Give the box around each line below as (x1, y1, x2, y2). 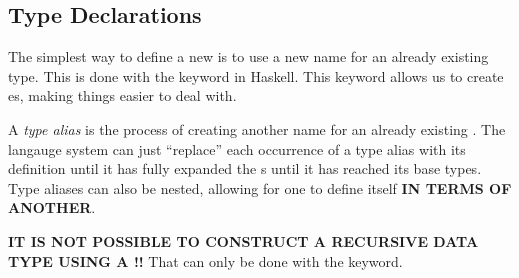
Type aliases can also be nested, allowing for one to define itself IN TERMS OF (8, 177, 512, 198)
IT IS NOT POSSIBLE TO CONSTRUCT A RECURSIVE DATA (8, 230, 479, 251)
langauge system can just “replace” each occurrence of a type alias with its (8, 138, 466, 159)
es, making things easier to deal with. (8, 85, 237, 106)
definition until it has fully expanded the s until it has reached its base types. (8, 158, 482, 179)
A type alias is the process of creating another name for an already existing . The (8, 118, 506, 139)
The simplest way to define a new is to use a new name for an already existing (8, 46, 489, 67)
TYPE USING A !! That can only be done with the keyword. (8, 250, 403, 271)
